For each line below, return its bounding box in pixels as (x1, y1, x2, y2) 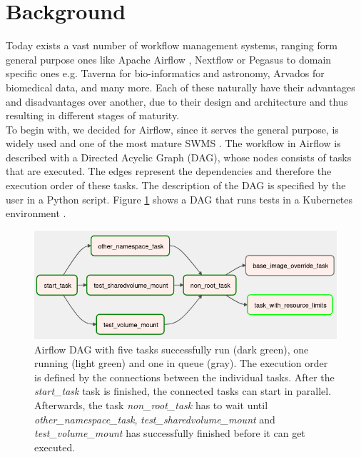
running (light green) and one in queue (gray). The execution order (34, 356, 328, 371)
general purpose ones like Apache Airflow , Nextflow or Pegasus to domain (6, 51, 332, 66)
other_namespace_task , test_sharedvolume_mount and (34, 411, 275, 426)
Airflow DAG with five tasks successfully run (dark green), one (34, 341, 309, 356)
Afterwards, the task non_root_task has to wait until (34, 397, 268, 412)
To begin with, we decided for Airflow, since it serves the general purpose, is (6, 121, 339, 136)
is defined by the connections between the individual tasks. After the (34, 369, 335, 384)
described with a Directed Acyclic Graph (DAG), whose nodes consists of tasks (6, 149, 352, 164)
